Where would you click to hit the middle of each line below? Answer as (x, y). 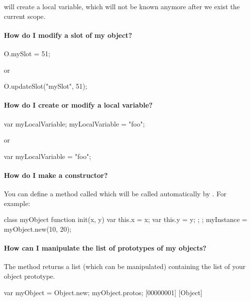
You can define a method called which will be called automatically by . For (115, 194)
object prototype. (30, 276)
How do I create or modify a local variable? (78, 105)
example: (17, 203)
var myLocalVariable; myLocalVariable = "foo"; (74, 123)
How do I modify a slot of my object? (68, 35)
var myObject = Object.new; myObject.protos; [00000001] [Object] (103, 292)
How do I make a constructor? (56, 175)
